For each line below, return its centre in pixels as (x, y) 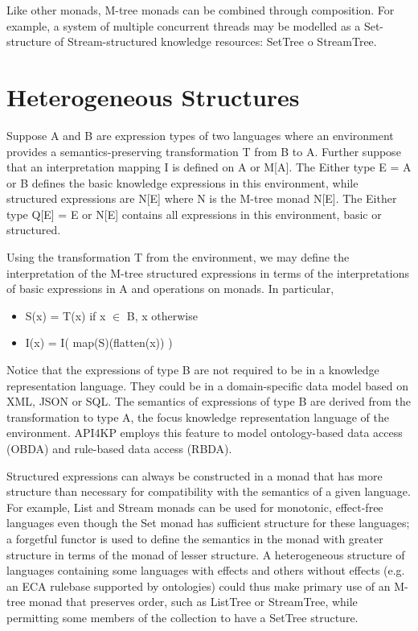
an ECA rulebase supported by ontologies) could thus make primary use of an (199, 586)
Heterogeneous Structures (153, 96)
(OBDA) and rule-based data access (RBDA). (119, 448)
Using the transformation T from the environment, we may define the (178, 257)
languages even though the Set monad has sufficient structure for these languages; (208, 523)
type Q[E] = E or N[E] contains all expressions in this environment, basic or (194, 214)
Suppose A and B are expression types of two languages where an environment (200, 135)
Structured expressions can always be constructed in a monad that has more (195, 475)
